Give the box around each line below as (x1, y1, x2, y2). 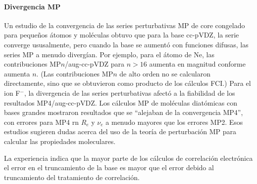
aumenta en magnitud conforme (149, 59, 246, 69)
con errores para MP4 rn (4, 116, 79, 127)
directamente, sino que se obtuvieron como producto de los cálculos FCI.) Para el (4, 78, 251, 88)
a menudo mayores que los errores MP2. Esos (105, 116, 243, 127)
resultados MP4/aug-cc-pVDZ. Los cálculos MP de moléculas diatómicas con (4, 97, 238, 108)
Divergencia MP (4, 1, 61, 11)
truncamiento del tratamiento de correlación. (4, 172, 140, 182)
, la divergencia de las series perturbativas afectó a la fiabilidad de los (24, 87, 235, 98)
